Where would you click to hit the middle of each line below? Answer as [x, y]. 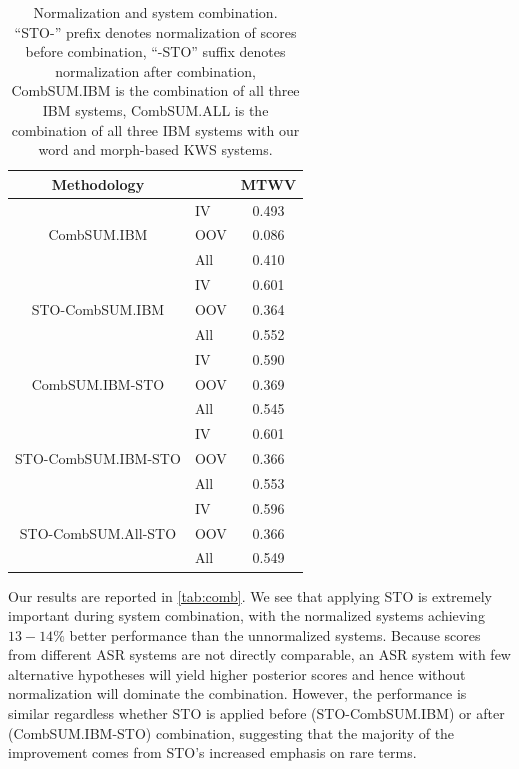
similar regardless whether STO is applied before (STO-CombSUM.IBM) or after [256, 713]
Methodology [98, 183]
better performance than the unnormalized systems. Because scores [275, 634]
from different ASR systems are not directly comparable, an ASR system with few [259, 654]
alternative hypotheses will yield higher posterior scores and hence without [237, 673]
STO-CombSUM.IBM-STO [98, 458]
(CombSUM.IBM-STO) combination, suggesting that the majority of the [231, 732]
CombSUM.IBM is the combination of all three [155, 90]
